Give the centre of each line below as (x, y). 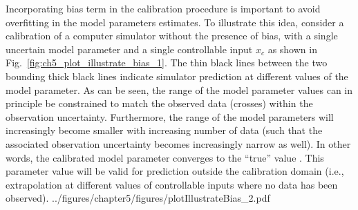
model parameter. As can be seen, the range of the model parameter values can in (179, 89)
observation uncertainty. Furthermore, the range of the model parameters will (170, 116)
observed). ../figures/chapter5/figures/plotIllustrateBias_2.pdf (138, 198)
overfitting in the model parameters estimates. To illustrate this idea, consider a (175, 22)
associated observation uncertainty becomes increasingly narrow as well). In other (178, 143)
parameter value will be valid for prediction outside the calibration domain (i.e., (175, 171)
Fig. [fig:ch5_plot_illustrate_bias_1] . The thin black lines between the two (167, 63)
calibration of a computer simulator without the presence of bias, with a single (172, 36)
